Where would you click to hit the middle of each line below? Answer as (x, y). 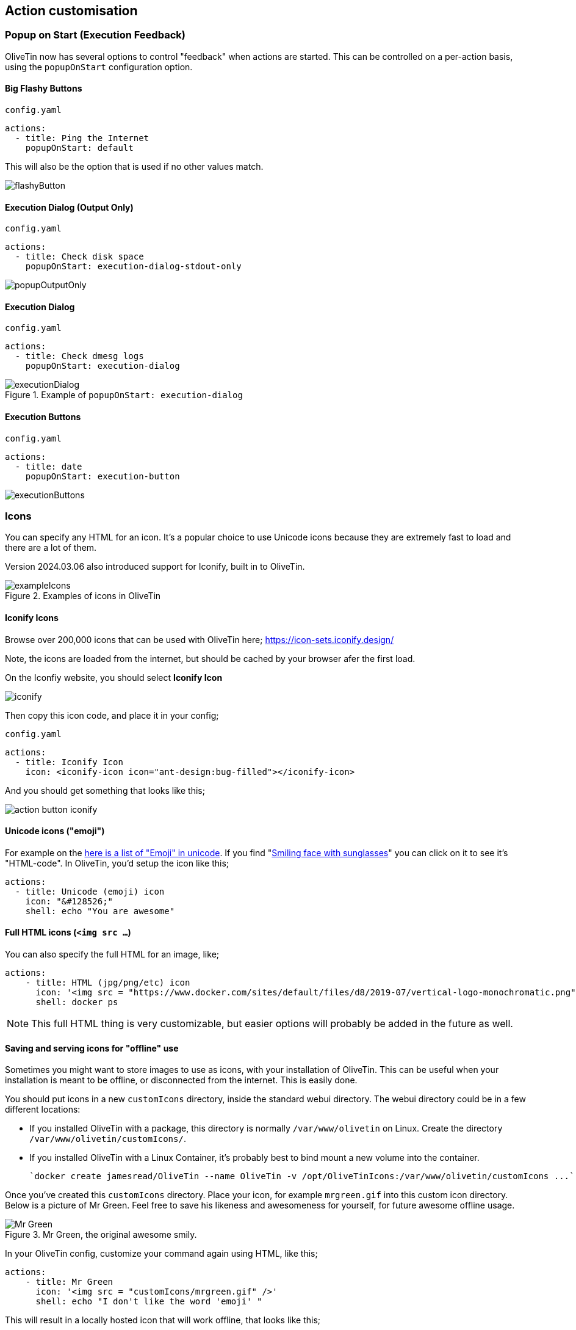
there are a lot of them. (51, 548)
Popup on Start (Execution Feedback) (95, 35)
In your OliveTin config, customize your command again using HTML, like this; (161, 1254)
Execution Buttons (43, 417)
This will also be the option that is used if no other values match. (134, 167)
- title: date (49, 466)
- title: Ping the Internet (82, 138)
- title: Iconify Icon (69, 762)
